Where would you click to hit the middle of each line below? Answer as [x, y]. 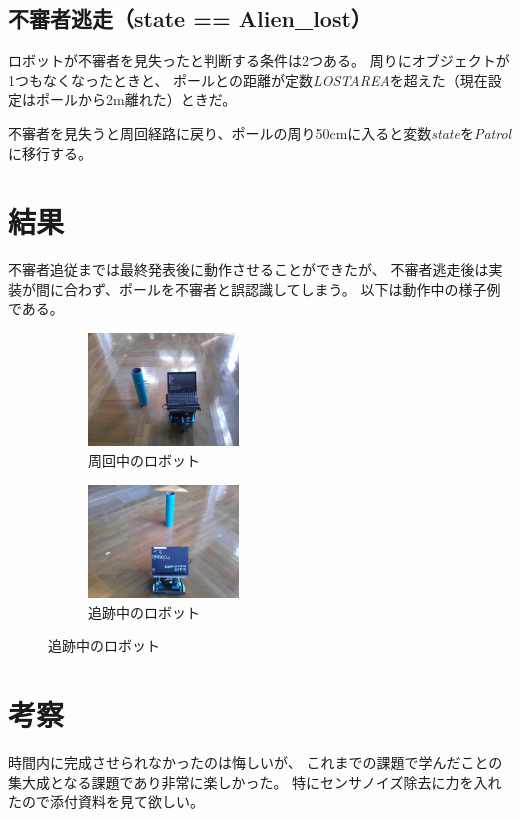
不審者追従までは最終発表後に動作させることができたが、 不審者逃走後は [248, 269]
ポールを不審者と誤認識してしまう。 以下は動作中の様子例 [310, 288]
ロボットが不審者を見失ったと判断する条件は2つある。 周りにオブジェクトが [259, 60]
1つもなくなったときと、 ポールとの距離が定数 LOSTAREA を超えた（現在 [248, 79]
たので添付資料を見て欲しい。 [106, 801]
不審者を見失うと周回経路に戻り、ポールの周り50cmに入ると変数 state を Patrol [260, 132]
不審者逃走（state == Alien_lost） [190, 18]
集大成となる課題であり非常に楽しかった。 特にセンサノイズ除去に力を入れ [255, 781]
